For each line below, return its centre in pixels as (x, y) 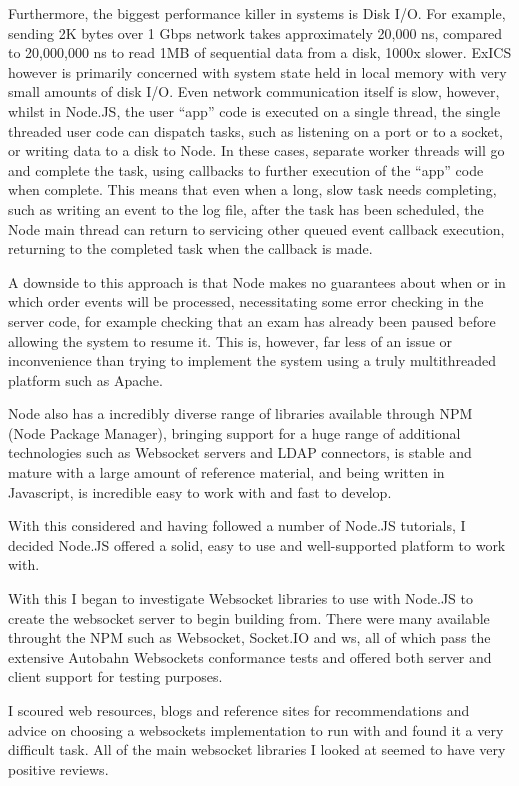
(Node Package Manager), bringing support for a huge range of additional (234, 432)
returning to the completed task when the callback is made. (190, 248)
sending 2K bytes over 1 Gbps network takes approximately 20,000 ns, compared (255, 32)
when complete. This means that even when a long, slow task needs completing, (252, 189)
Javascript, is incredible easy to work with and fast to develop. (200, 491)
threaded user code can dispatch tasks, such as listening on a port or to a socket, (256, 130)
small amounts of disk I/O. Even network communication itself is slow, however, (254, 91)
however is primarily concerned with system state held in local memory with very (257, 71)
